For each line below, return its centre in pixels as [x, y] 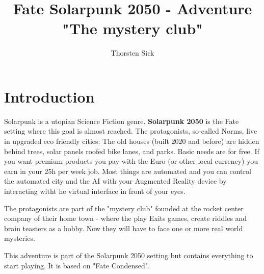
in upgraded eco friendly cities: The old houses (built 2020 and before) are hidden [132, 141]
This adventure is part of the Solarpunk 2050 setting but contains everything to [129, 255]
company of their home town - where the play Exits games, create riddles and [126, 218]
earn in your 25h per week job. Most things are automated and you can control [128, 171]
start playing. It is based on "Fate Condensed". [77, 265]
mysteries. [20, 238]
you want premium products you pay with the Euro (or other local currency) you [131, 161]
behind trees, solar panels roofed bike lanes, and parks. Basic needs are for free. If [132, 151]
